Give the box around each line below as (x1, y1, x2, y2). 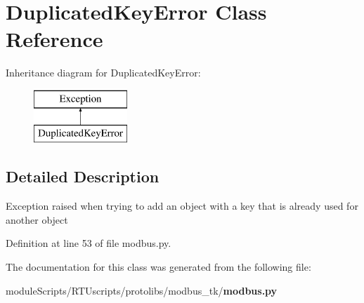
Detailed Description (6, 166, 160, 187)
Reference (6, 25, 103, 53)
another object (6, 212, 68, 227)
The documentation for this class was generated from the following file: (6, 260, 311, 274)
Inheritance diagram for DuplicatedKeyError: (6, 65, 201, 80)
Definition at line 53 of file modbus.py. (6, 236, 171, 250)
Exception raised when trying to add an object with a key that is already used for (6, 198, 358, 213)
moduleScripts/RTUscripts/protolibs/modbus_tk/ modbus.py (6, 283, 278, 297)
